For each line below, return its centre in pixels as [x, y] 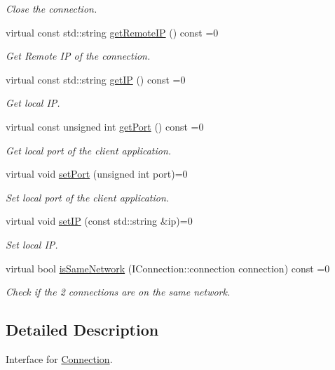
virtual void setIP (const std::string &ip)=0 [99, 221]
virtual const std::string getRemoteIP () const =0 [112, 32]
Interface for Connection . [59, 358]
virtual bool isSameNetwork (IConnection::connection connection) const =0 [168, 268]
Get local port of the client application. [89, 150]
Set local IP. [32, 244]
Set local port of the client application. [88, 197]
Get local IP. [33, 103]
